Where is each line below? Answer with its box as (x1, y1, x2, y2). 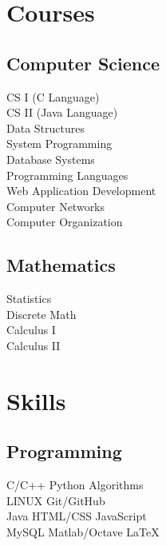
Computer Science (6, 50, 160, 75)
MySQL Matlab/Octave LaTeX (6, 523, 160, 540)
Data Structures (6, 119, 85, 136)
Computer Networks (6, 197, 105, 214)
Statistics (6, 290, 52, 307)
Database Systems (6, 150, 95, 167)
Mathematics (6, 253, 116, 277)
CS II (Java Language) (6, 104, 118, 121)
